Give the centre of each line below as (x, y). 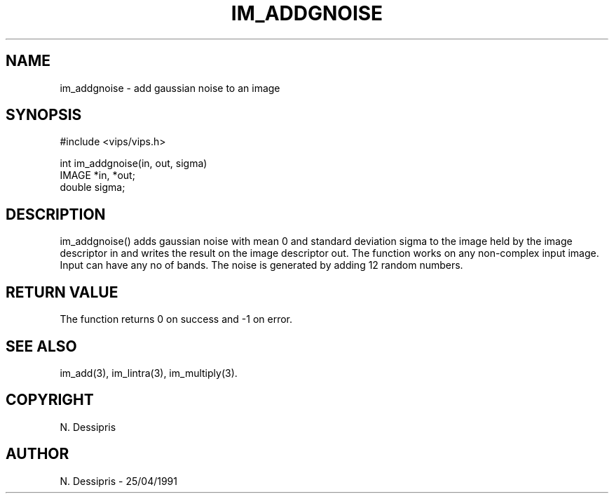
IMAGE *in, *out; (97, 175)
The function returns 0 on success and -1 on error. (176, 319)
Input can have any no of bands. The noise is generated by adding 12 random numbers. (261, 265)
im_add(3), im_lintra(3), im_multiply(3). (149, 373)
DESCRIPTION (56, 214)
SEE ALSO (41, 346)
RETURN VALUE (62, 292)
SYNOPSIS (44, 115)
